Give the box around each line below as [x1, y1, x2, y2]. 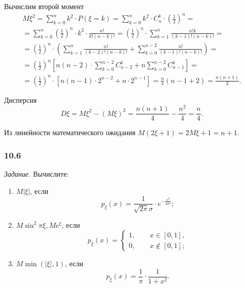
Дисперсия [4, 94, 37, 105]
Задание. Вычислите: [4, 169, 69, 179]
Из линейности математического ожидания [4, 127, 136, 138]
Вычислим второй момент [4, 1, 84, 11]
